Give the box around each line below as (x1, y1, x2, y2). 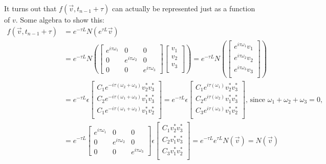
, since (245, 96, 266, 104)
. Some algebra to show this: (15, 14, 104, 25)
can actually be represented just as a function (112, 3, 255, 13)
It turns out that (4, 3, 57, 13)
